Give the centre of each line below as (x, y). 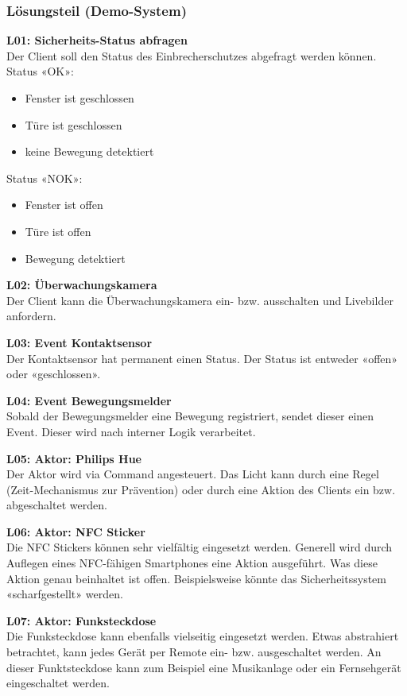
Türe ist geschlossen (74, 124)
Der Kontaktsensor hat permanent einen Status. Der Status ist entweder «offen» (202, 358)
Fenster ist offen (64, 205)
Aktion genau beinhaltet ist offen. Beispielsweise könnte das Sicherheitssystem (196, 578)
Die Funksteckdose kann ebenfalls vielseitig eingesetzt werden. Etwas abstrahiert (203, 636)
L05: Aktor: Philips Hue (74, 458)
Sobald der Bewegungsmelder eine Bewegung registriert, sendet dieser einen (190, 416)
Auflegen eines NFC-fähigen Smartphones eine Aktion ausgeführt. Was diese (192, 563)
